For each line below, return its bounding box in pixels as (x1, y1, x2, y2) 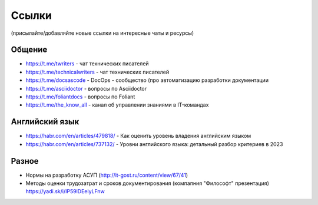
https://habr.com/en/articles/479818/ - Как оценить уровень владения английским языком (25, 133, 251, 140)
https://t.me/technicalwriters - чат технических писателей (25, 68, 170, 75)
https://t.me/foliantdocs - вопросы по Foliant (25, 93, 135, 100)
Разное (11, 156, 39, 166)
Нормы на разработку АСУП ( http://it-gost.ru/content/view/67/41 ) (25, 171, 188, 178)
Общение (11, 45, 48, 55)
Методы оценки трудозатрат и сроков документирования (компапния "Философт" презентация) (25, 180, 269, 187)
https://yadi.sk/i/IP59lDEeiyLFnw (25, 188, 105, 195)
